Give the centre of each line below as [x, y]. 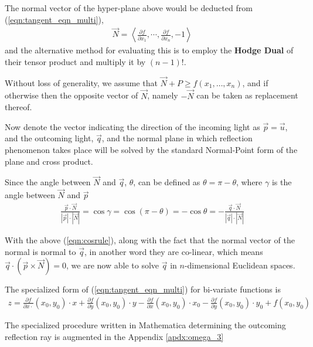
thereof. [18, 107]
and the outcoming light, [49, 138]
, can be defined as [167, 182]
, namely [163, 95]
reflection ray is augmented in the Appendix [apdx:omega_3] [114, 336]
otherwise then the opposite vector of [72, 95]
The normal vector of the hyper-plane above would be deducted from [129, 8]
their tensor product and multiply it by [75, 62]
